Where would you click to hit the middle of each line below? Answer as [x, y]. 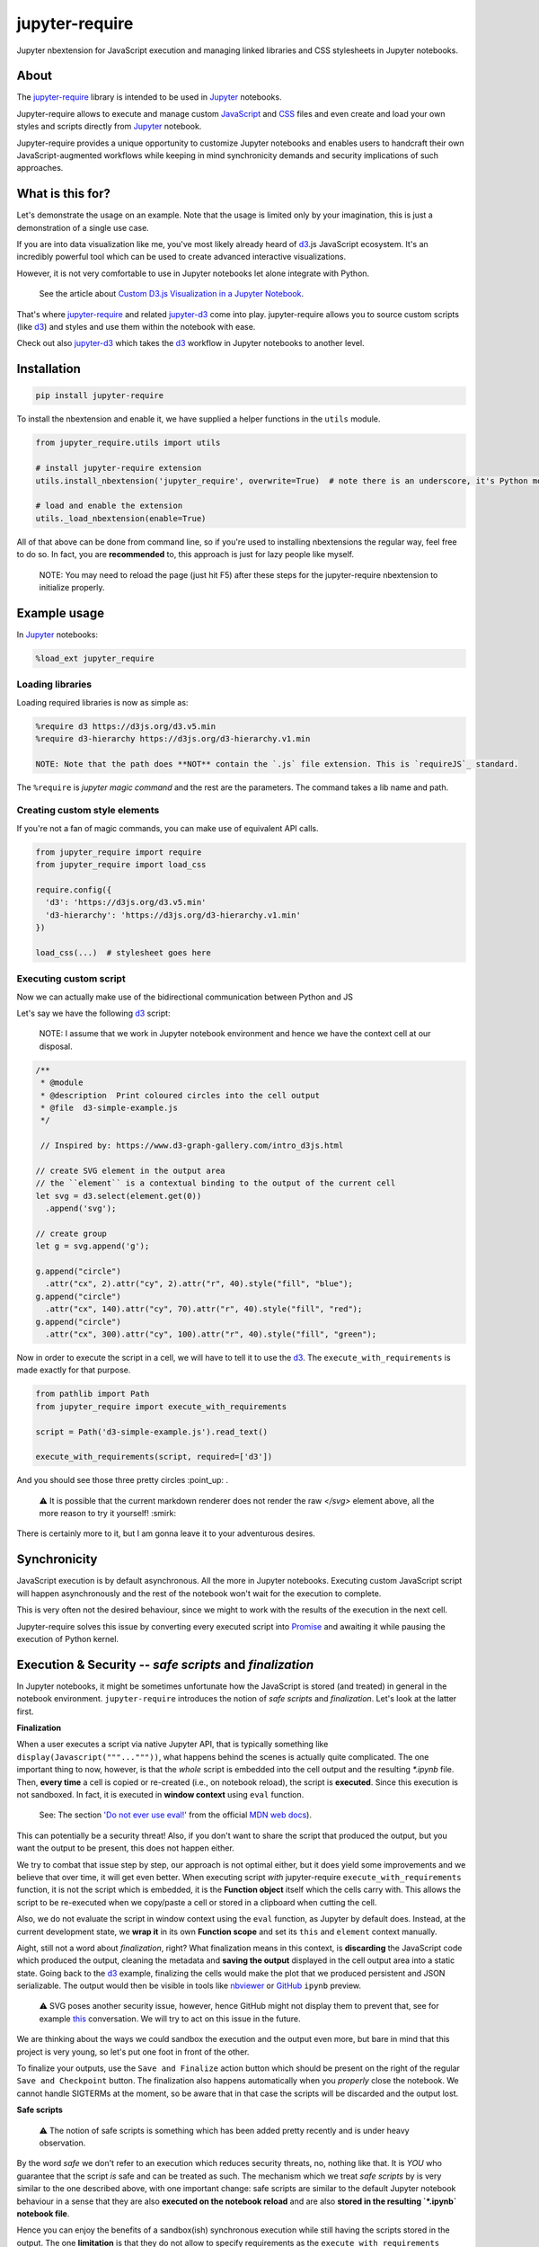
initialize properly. [72, 587]
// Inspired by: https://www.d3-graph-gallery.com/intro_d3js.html [192, 1146]
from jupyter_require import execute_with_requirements [161, 1406]
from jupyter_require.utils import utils [128, 443]
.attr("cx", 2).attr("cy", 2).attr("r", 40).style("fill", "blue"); [199, 1284]
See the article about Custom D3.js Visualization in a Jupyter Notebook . [172, 294]
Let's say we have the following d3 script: [93, 1013]
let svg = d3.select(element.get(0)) [119, 1196]
